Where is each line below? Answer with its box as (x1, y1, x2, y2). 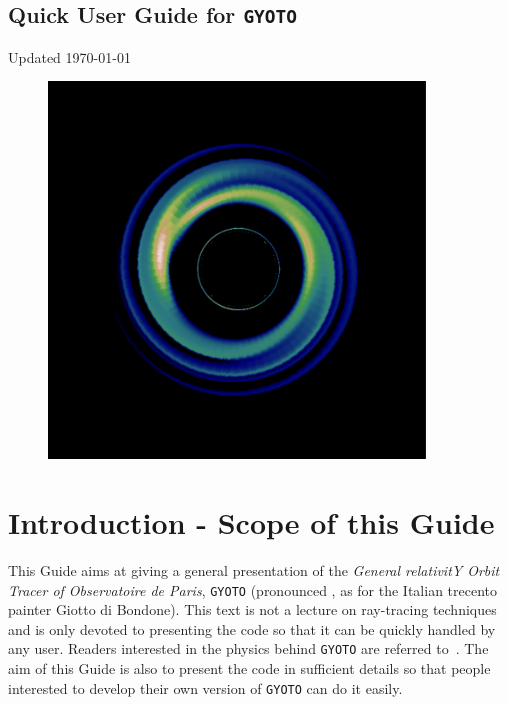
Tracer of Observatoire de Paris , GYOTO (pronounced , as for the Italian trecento (8, 579, 498, 600)
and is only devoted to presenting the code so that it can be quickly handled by (8, 618, 496, 639)
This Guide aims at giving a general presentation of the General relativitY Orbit (8, 560, 500, 581)
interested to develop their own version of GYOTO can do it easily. (8, 677, 403, 698)
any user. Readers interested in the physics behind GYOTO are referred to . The (8, 638, 489, 659)
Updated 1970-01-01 (8, 46, 131, 67)
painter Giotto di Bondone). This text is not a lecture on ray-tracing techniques (8, 599, 497, 620)
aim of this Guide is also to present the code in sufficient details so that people (8, 658, 491, 679)
